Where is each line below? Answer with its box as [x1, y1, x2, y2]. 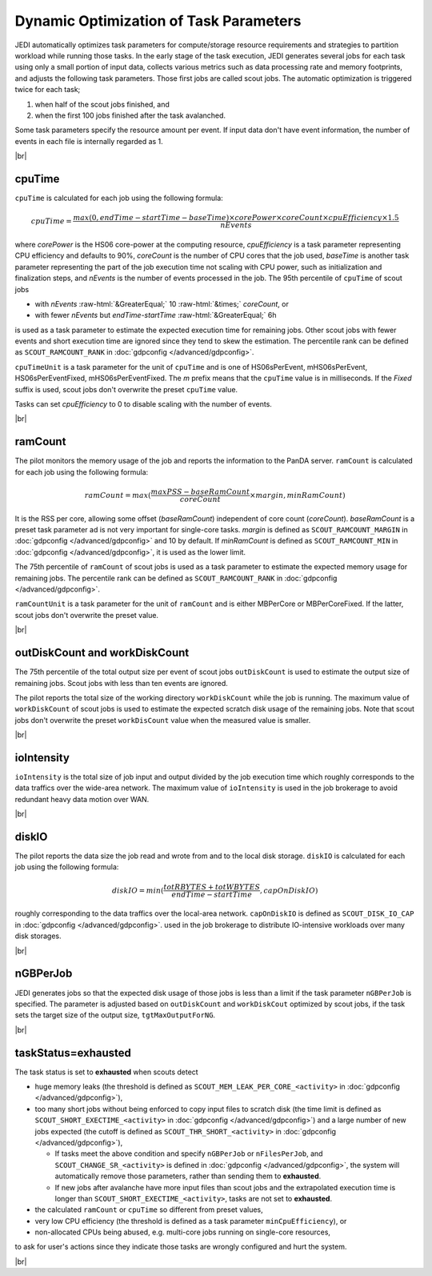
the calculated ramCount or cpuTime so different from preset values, [34, 1205, 263, 1214]
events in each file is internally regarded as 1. [14, 136, 163, 146]
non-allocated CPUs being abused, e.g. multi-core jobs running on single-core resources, [34, 1227, 331, 1237]
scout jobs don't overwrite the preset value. [14, 610, 159, 620]
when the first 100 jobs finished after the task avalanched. [34, 110, 226, 120]
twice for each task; [14, 85, 81, 94]
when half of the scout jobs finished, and [34, 99, 170, 109]
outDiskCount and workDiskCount [14, 646, 190, 660]
